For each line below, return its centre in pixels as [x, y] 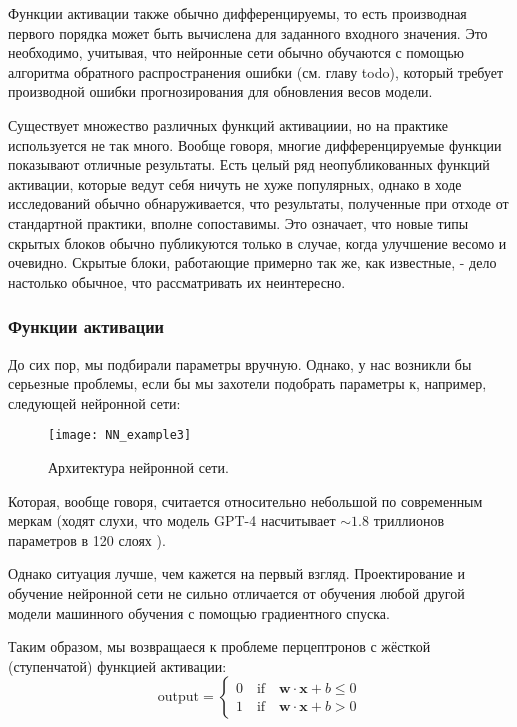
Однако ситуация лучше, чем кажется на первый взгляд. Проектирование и [236, 573]
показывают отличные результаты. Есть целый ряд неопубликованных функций [249, 164]
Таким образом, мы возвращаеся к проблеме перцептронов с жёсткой [219, 646]
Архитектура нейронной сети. [138, 466]
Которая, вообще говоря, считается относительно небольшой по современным [245, 500]
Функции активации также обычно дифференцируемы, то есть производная [237, 13]
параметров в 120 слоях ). [87, 539]
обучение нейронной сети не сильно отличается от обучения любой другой [236, 592]
